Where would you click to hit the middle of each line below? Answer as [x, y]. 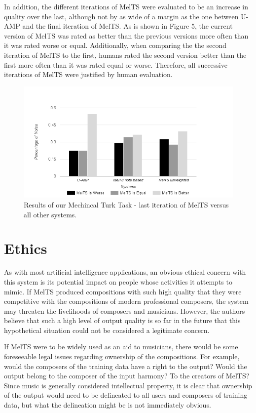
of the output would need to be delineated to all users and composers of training [126, 395]
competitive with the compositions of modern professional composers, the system [126, 301]
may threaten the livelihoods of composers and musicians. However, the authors [125, 310]
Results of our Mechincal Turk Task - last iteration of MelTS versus [126, 205]
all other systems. [50, 214]
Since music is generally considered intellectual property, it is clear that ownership [128, 385]
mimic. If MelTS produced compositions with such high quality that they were [123, 291]
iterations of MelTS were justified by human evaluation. [88, 74]
